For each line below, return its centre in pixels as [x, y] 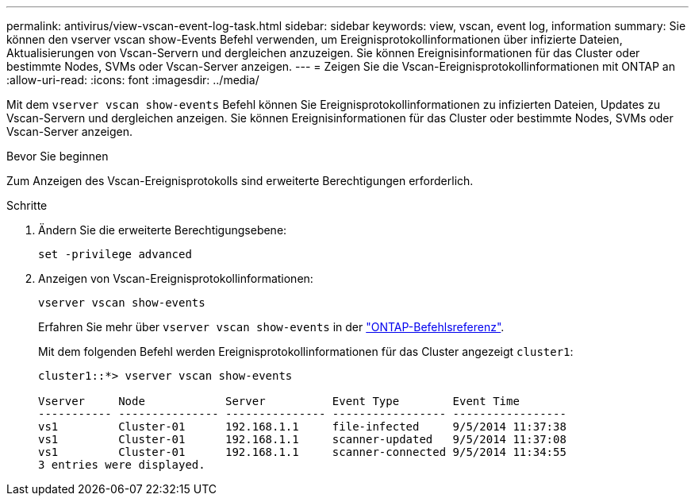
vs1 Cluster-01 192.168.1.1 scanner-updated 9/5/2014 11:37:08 [302, 439]
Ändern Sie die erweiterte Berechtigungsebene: [163, 230]
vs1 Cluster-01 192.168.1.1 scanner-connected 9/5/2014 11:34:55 [302, 452]
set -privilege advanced [115, 254]
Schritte [27, 205]
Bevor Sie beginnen [58, 156]
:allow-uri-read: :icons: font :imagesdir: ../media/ [133, 80]
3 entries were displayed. [122, 465]
